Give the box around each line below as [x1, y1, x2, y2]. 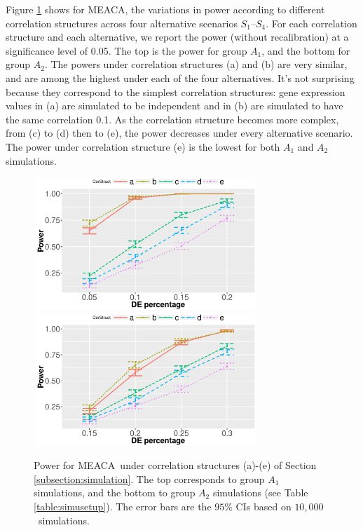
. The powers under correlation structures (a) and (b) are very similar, [44, 57, 348, 72]
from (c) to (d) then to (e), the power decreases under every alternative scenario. [6, 125, 353, 140]
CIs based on [235, 499, 292, 514]
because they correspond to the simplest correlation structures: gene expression [6, 84, 345, 99]
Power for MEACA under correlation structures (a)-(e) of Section [34, 458, 317, 473]
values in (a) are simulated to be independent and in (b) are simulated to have [6, 98, 343, 113]
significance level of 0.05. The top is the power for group [6, 43, 247, 57]
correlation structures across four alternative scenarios [6, 15, 238, 30]
